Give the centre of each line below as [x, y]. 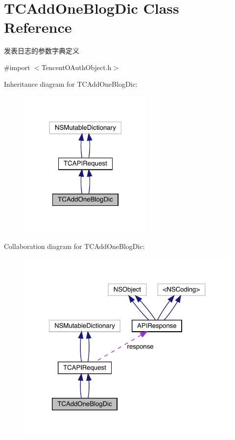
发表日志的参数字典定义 [42, 51]
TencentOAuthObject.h [76, 67]
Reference [38, 27]
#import [17, 67]
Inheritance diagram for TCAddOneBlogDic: [71, 84]
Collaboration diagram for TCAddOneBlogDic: [74, 246]
